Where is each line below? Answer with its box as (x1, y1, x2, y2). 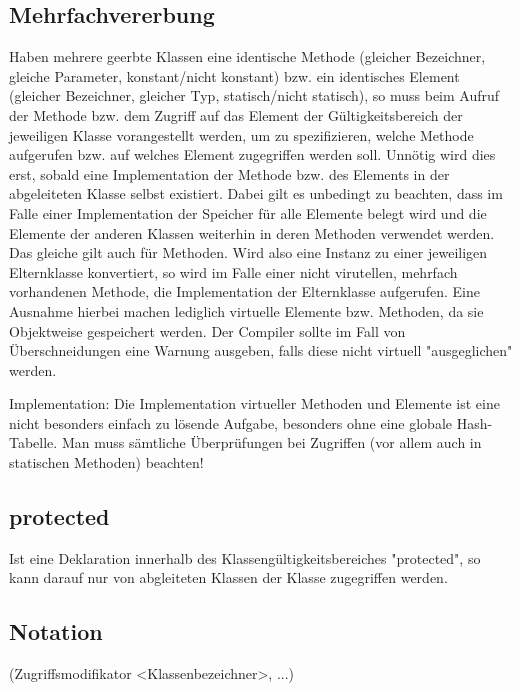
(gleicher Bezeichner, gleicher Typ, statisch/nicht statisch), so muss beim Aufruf (9, 85, 500, 106)
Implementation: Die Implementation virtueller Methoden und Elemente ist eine (9, 393, 500, 414)
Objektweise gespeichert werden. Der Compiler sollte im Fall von (9, 320, 406, 341)
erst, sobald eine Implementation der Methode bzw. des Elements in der (9, 163, 450, 184)
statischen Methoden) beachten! (9, 452, 204, 473)
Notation (9, 616, 103, 647)
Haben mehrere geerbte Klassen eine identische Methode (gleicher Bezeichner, (9, 46, 486, 67)
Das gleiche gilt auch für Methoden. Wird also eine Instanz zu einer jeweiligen (9, 242, 488, 263)
